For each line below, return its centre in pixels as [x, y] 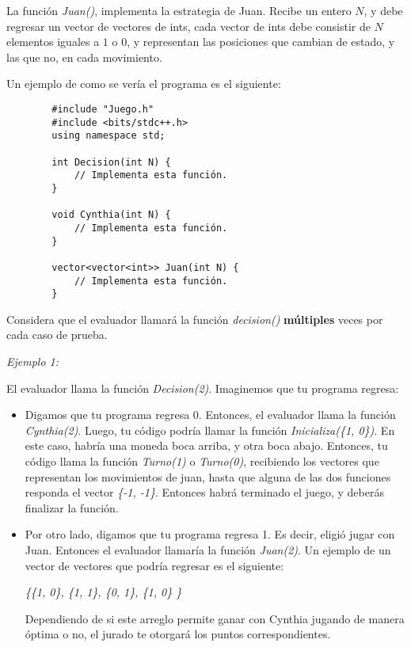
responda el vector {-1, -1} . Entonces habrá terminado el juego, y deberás [204, 492]
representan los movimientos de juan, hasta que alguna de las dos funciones [208, 476]
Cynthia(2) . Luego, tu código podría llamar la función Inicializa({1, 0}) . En [210, 430]
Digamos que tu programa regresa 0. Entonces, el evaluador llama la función [210, 415]
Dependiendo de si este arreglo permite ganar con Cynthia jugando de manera [215, 618]
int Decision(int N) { [111, 162]
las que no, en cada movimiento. [84, 57]
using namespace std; [108, 136]
